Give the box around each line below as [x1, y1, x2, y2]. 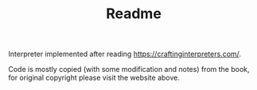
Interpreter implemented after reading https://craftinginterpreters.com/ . [8, 49, 241, 59]
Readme [106, 5, 162, 23]
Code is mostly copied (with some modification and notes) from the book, [8, 65, 250, 74]
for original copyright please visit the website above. [8, 73, 181, 83]
